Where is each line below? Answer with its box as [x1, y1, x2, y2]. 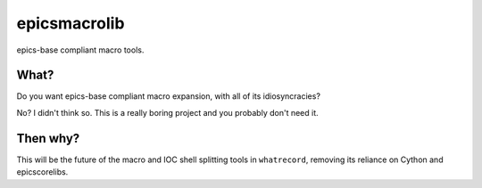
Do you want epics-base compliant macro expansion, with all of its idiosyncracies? [16, 91, 321, 102]
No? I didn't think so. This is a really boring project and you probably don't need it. [16, 107, 319, 118]
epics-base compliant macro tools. [16, 45, 145, 55]
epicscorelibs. [16, 167, 69, 177]
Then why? [16, 130, 80, 146]
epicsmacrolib [16, 13, 125, 33]
